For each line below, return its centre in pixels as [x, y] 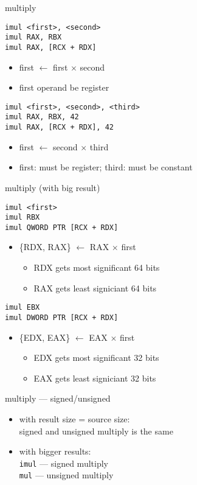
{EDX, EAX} [45, 337]
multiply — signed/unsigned [58, 398]
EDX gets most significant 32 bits [96, 358]
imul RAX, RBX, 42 [42, 117]
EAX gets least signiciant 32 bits [95, 378]
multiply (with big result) [53, 187]
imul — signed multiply [64, 463]
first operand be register [64, 87]
